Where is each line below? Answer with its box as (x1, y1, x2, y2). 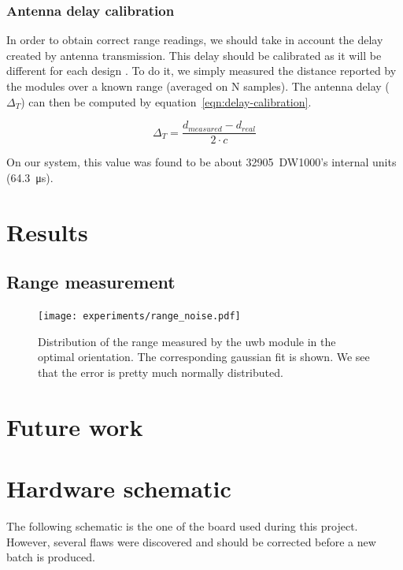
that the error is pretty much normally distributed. (38, 363, 283, 380)
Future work (6, 410, 143, 442)
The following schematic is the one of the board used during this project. (6, 517, 358, 534)
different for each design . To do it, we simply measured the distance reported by (6, 62, 397, 79)
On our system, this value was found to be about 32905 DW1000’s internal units (6, 154, 397, 170)
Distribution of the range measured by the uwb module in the (38, 333, 336, 349)
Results (6, 215, 88, 248)
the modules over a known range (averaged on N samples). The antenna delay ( (6, 78, 390, 94)
